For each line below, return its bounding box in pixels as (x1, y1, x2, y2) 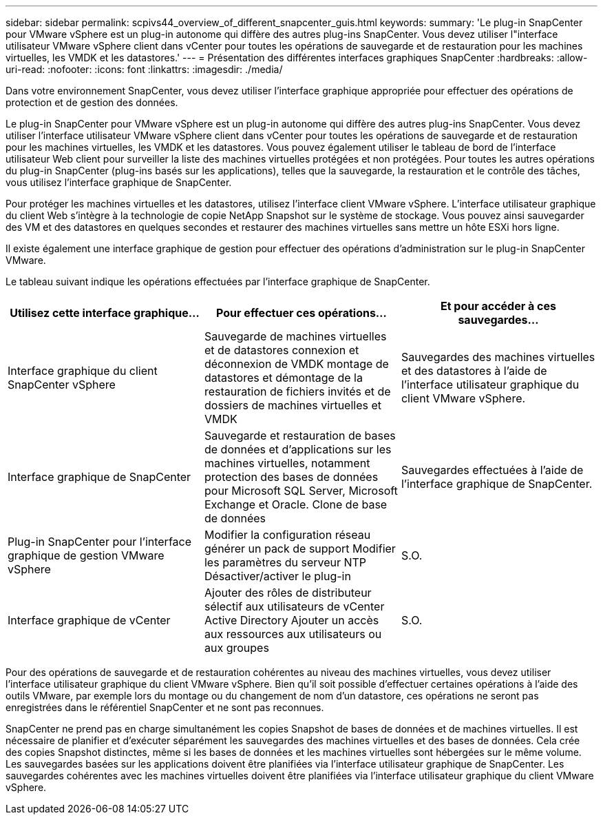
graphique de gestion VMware (8, 549, 165, 562)
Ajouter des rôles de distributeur (204, 586, 372, 599)
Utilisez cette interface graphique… (10, 306, 200, 320)
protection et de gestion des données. (6, 96, 178, 108)
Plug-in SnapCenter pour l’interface (8, 535, 192, 549)
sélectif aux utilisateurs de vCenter (204, 599, 385, 613)
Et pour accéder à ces (440, 299, 557, 313)
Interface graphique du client (8, 364, 158, 378)
